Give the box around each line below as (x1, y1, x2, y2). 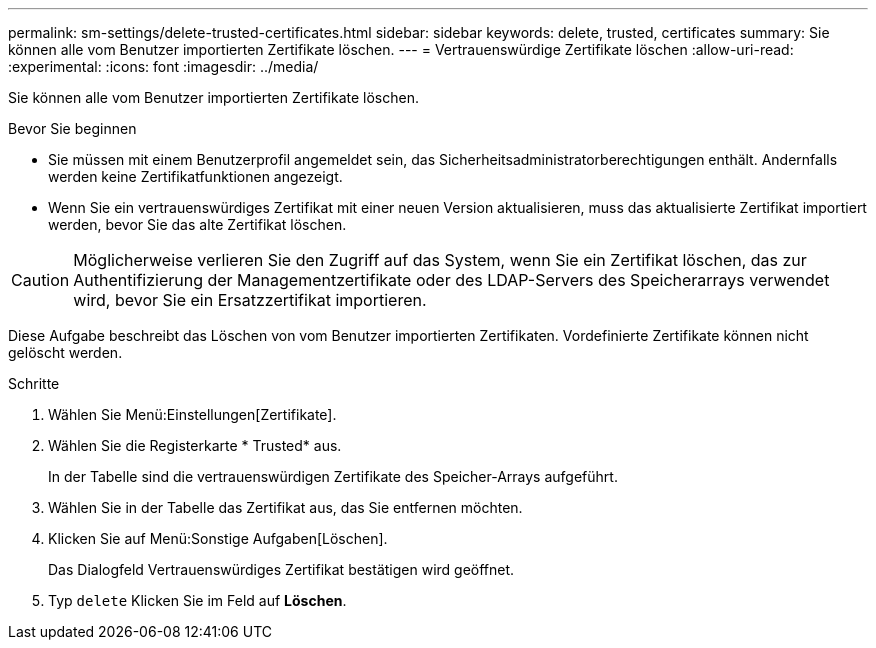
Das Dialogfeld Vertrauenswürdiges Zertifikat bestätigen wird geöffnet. (48, 561, 515, 578)
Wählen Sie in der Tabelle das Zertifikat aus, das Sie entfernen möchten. (48, 499, 523, 516)
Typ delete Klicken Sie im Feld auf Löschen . (48, 592, 347, 609)
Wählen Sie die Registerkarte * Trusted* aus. (48, 437, 342, 454)
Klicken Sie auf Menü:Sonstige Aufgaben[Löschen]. (48, 530, 388, 547)
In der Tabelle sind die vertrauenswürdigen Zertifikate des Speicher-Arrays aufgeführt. (48, 468, 618, 485)
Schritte (8, 375, 60, 392)
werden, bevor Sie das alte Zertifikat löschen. (48, 216, 347, 233)
